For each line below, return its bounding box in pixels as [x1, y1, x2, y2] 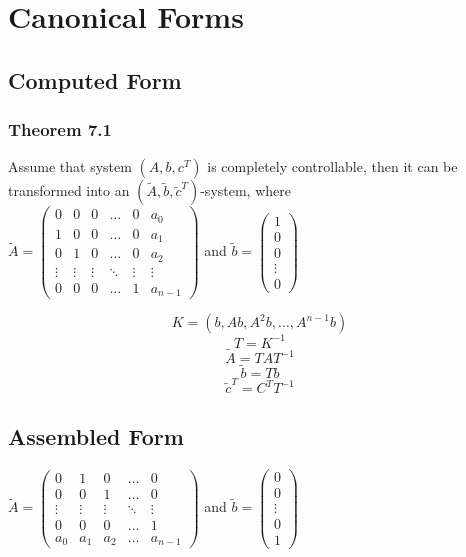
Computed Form [8, 64, 182, 95]
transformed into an [8, 180, 130, 201]
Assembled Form [8, 421, 184, 452]
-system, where [200, 180, 291, 201]
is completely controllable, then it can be [207, 156, 458, 177]
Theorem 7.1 [8, 117, 112, 142]
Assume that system [8, 156, 132, 177]
